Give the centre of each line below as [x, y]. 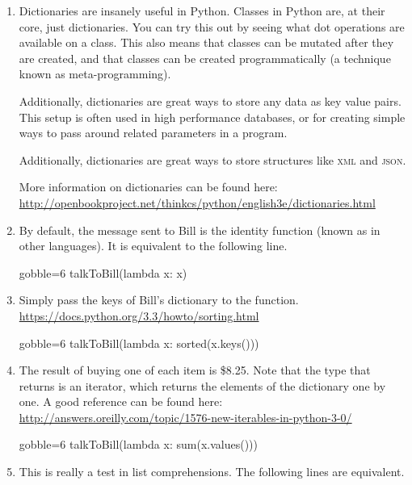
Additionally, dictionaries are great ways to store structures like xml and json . [212, 159]
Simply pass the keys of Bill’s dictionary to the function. [159, 300]
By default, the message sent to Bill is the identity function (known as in [200, 230]
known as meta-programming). [95, 74]
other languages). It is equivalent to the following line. [153, 246]
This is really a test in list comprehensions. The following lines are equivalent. [212, 472]
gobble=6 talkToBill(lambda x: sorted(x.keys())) [139, 343]
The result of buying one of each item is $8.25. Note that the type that [195, 370]
